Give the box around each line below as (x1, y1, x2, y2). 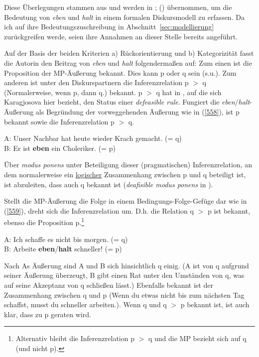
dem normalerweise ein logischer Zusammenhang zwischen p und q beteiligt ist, (4, 169, 246, 179)
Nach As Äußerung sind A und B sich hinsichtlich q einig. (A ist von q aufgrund (4, 260, 249, 270)
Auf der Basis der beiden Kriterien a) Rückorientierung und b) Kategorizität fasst (4, 48, 254, 58)
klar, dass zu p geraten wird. (4, 309, 91, 319)
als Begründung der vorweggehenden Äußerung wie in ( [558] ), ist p (35, 106, 240, 117)
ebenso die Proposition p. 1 (4, 216, 85, 227)
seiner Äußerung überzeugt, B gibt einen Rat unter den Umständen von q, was (4, 270, 245, 280)
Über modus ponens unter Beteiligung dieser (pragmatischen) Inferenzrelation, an (4, 159, 253, 170)
